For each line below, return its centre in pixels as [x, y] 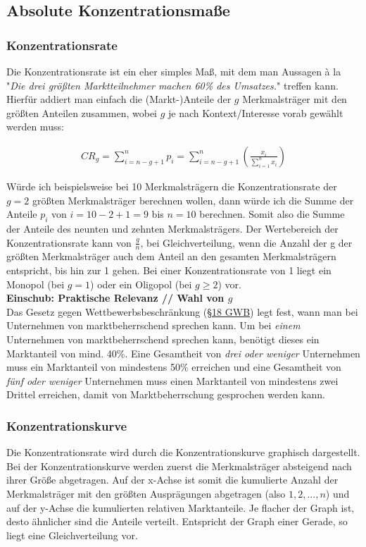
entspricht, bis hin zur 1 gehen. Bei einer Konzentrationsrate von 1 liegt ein [169, 270]
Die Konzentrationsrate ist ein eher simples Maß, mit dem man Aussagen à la [174, 71]
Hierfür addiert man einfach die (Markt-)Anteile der [119, 99]
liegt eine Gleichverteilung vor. [72, 535]
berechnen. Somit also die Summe [272, 214]
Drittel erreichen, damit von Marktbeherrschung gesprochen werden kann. [166, 394]
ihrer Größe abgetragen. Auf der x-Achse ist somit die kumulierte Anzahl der [172, 480]
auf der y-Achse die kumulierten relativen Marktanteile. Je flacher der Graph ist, [181, 507]
